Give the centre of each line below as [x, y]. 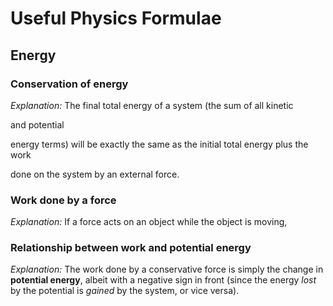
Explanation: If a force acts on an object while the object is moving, [149, 222]
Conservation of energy [69, 84]
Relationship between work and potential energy [131, 248]
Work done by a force [63, 200]
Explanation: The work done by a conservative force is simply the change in [167, 269]
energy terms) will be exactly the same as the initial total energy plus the [159, 144]
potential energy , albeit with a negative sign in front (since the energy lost [163, 280]
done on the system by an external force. [95, 174]
